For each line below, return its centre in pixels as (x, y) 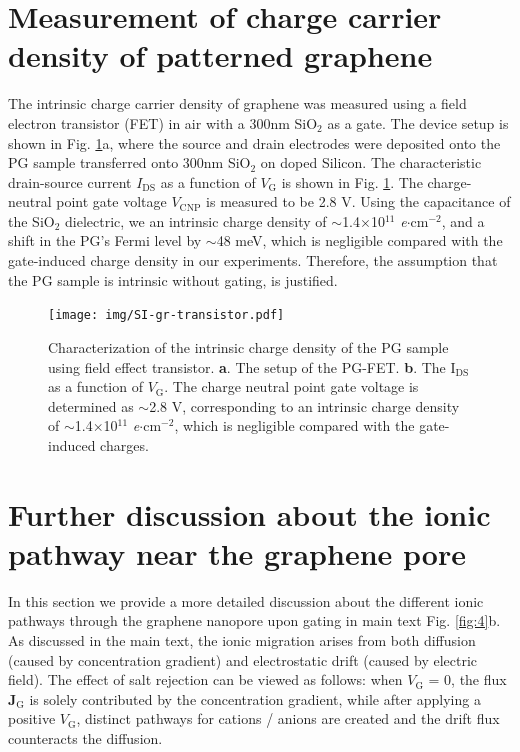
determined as (91, 405)
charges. (124, 444)
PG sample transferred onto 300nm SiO (129, 162)
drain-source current (70, 181)
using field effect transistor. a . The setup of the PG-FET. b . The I (252, 366)
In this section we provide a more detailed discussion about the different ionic (246, 600)
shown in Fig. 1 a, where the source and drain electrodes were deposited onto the (254, 142)
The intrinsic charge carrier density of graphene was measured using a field (237, 103)
